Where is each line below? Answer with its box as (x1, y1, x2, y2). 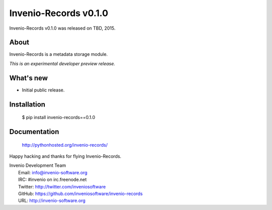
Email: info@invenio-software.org (18, 169, 88, 175)
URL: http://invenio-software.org (18, 197, 86, 203)
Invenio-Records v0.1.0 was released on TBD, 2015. (9, 25, 116, 31)
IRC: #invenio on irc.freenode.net (18, 176, 87, 183)
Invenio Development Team (9, 162, 66, 168)
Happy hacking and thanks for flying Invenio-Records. (9, 153, 122, 159)
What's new (9, 73, 48, 82)
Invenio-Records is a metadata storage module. (9, 51, 108, 57)
